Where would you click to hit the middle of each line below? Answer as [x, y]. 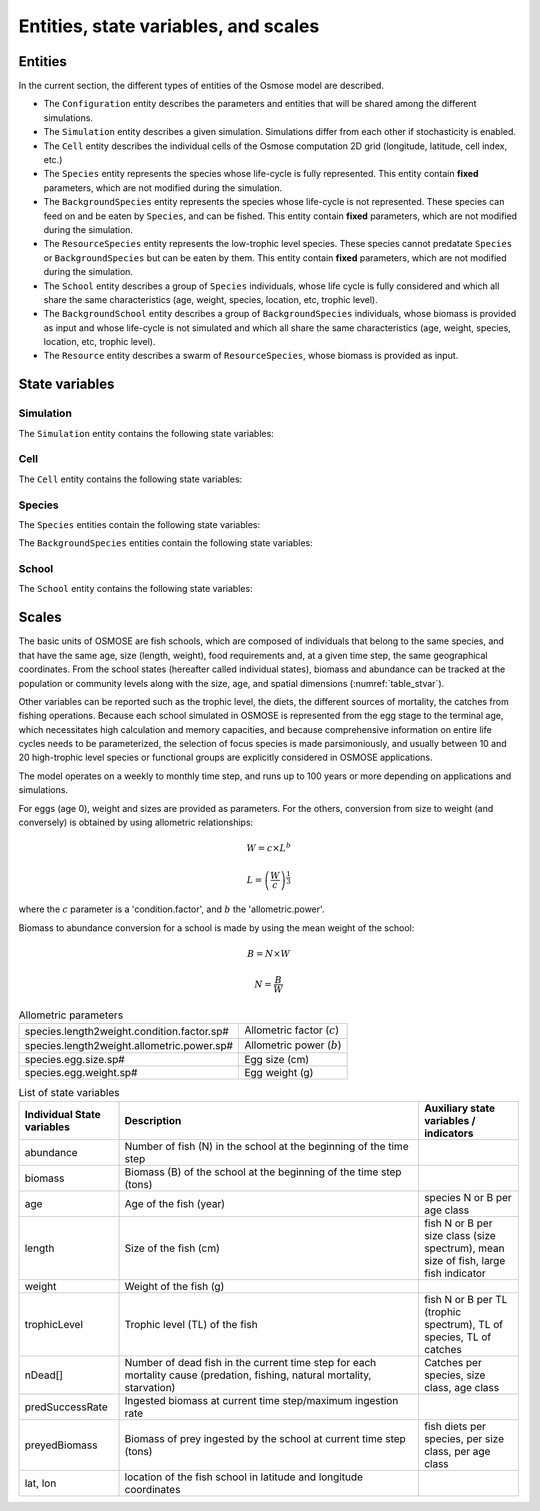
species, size [454, 1375]
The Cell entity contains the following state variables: [130, 479]
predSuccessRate [66, 1407]
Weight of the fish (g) [174, 1286]
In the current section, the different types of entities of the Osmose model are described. [201, 86]
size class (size [460, 1235]
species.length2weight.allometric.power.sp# [129, 1045]
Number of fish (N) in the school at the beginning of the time [266, 1146]
